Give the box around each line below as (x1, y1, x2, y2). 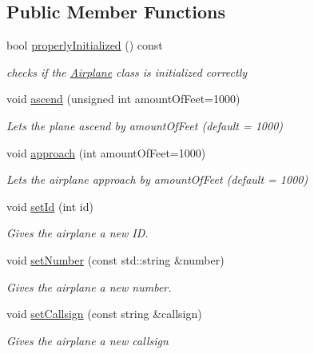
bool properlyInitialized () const (6, 37, 163, 54)
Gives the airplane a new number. (6, 278, 172, 295)
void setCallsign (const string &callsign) (6, 305, 202, 322)
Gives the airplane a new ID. (6, 225, 149, 241)
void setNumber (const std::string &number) (6, 251, 225, 268)
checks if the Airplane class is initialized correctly (6, 63, 248, 80)
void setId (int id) (6, 197, 93, 214)
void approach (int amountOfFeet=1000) (6, 144, 206, 161)
